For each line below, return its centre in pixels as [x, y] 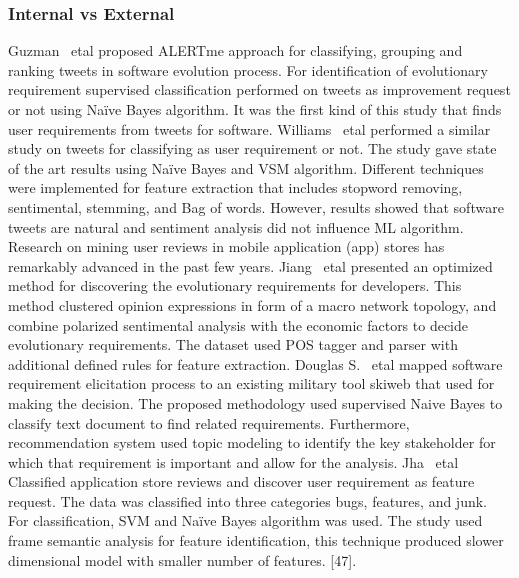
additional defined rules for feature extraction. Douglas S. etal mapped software [255, 363]
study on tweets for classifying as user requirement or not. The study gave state [252, 148]
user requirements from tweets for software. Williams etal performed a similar [249, 128]
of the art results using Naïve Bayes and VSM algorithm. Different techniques [246, 167]
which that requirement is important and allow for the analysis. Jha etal [233, 461]
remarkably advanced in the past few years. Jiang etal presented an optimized [250, 265]
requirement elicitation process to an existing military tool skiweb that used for [251, 383]
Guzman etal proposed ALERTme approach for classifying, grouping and [235, 50]
